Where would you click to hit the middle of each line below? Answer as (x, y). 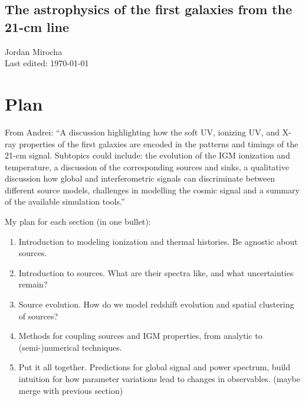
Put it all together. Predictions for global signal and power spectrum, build (154, 367)
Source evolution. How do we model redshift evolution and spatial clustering (156, 304)
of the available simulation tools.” (65, 201)
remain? (33, 284)
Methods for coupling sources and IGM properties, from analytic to (140, 336)
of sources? (38, 316)
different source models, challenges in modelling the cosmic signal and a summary (152, 190)
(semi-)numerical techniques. (70, 347)
